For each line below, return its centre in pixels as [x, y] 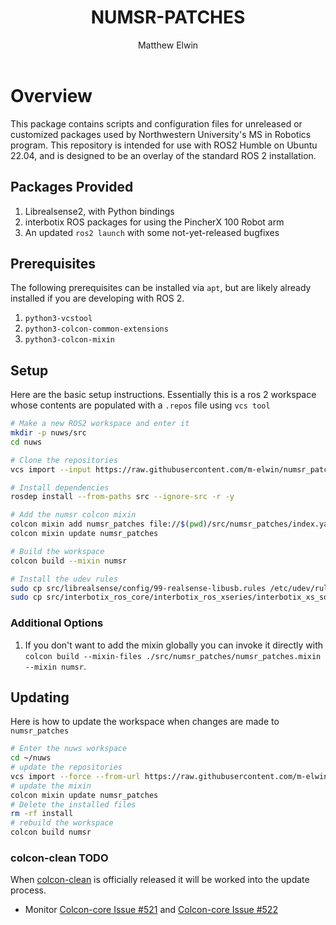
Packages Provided [72, 187]
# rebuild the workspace [62, 823]
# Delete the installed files [73, 804]
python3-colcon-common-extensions [96, 329]
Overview [51, 95]
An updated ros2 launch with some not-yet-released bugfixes [152, 232]
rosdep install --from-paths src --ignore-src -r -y [122, 497]
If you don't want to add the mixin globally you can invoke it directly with [174, 645]
